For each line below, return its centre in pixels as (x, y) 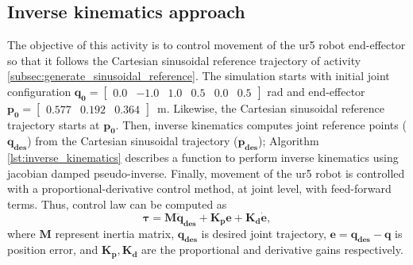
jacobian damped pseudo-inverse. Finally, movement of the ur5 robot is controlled (206, 173)
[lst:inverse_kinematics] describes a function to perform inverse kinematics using (203, 157)
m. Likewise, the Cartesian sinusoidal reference (271, 108)
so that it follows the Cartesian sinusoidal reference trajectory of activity (184, 60)
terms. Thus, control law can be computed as (117, 204)
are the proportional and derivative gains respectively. (272, 250)
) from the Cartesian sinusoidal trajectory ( (133, 141)
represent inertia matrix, (115, 233)
